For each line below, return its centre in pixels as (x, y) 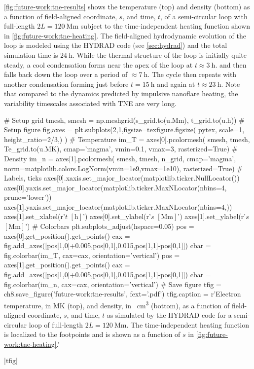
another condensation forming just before (66, 84)
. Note (231, 84)
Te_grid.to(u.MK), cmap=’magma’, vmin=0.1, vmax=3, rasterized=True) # (121, 149)
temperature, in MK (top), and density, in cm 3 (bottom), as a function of (117, 304)
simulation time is (31, 55)
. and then (231, 64)
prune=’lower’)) (28, 197)
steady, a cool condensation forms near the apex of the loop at (98, 64)
